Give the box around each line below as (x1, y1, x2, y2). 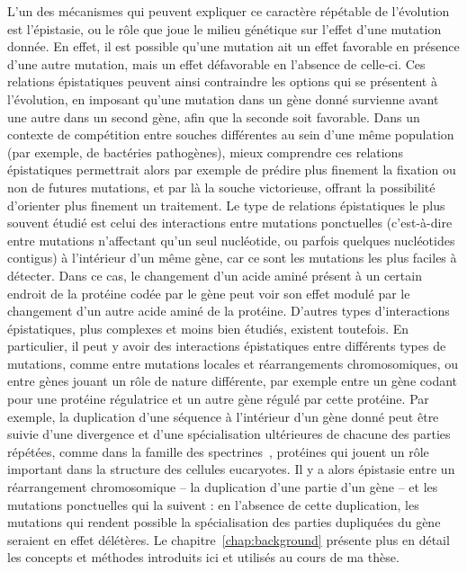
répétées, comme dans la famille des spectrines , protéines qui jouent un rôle (7, 442, 429, 460)
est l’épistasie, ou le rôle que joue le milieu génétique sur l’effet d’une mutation (7, 19, 442, 38)
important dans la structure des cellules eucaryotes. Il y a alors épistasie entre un (7, 460, 455, 478)
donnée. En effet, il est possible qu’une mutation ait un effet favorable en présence (7, 37, 460, 56)
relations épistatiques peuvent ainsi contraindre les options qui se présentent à (7, 72, 437, 91)
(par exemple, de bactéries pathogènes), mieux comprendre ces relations (7, 142, 403, 161)
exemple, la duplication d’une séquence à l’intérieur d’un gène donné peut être (7, 407, 439, 425)
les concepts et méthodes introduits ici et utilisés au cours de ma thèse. (7, 548, 400, 567)
